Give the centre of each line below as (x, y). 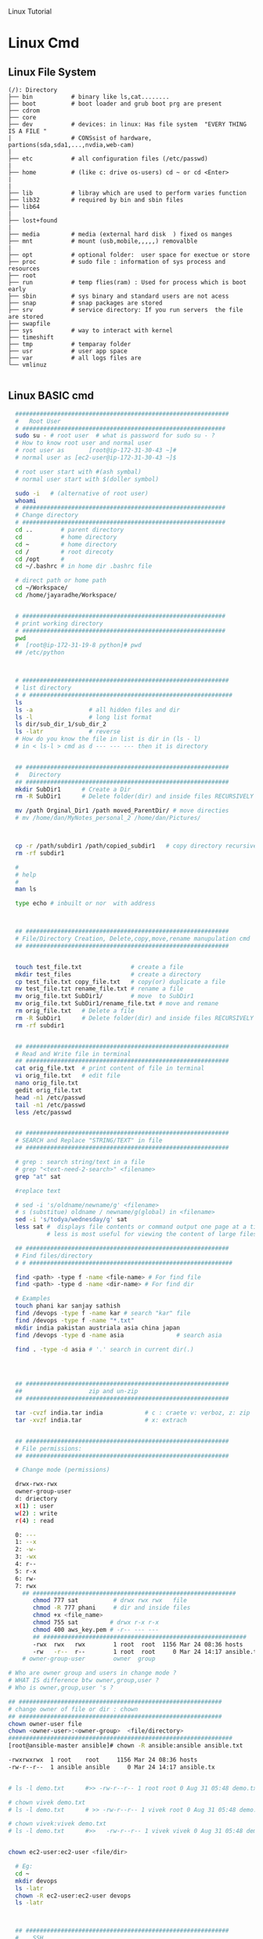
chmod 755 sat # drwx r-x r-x (95, 1623)
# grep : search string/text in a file (80, 1162)
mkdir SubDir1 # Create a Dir (73, 789)
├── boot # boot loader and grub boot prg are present (115, 104)
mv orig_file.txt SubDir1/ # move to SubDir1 (104, 997)
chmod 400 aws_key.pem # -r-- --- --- (95, 1630)
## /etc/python (40, 653)
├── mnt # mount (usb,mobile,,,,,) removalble (103, 241)
